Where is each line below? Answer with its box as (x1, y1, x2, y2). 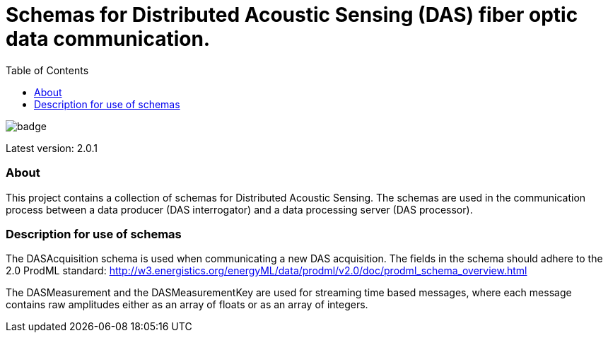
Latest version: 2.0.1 (6, 141, 98, 154)
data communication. (6, 27, 211, 51)
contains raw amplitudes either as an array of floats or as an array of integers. (6, 298, 368, 311)
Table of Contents (6, 64, 89, 76)
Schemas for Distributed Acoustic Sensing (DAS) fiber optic (6, 3, 578, 27)
